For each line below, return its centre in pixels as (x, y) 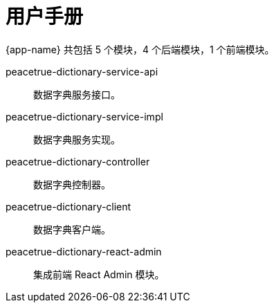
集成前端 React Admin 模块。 (99, 274)
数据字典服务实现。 (77, 139)
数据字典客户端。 (72, 229)
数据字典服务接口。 (77, 94)
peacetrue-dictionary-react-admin (84, 251)
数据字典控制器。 (72, 184)
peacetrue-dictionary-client (68, 206)
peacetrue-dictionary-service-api (82, 71)
